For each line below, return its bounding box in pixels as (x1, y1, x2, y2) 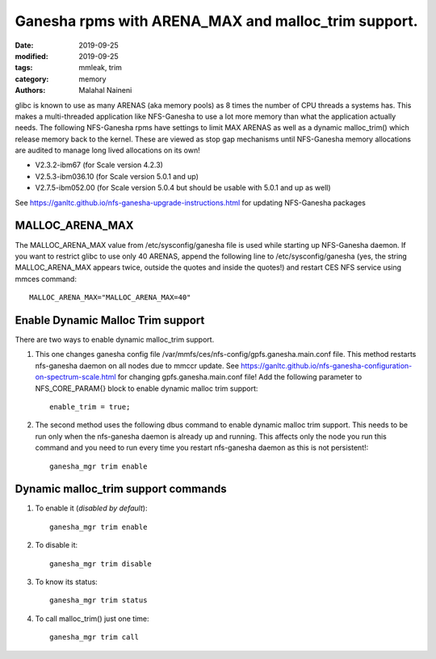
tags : (15, 63, 33, 73)
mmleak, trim (78, 63, 123, 73)
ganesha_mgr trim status (49, 596, 148, 605)
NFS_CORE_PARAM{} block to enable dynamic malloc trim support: (35, 384, 258, 393)
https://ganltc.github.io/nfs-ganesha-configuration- (241, 360, 413, 371)
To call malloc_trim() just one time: (35, 614, 149, 623)
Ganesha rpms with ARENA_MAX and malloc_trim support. (15, 12, 419, 30)
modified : (15, 51, 48, 61)
